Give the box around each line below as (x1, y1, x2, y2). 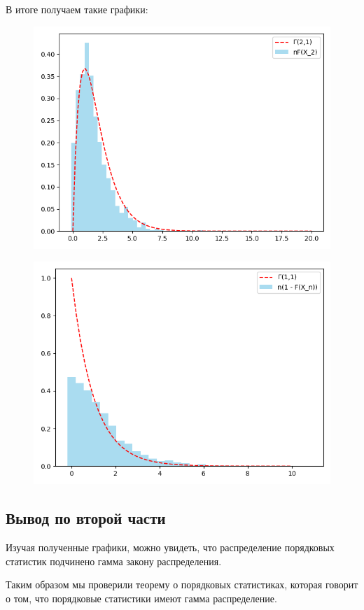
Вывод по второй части (6, 507, 166, 529)
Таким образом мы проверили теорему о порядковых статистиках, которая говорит (6, 577, 358, 592)
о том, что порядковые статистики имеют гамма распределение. (6, 590, 277, 605)
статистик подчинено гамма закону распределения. (6, 553, 222, 568)
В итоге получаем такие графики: (6, 2, 148, 16)
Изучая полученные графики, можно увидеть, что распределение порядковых (6, 539, 335, 554)
